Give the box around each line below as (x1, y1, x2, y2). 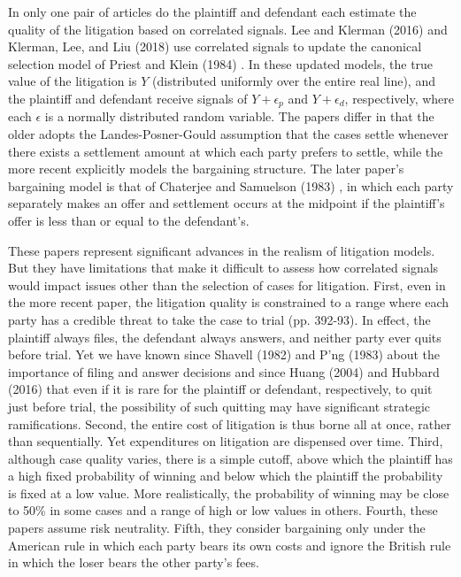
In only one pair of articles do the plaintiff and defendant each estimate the (8, 3, 417, 20)
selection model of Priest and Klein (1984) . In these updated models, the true (8, 54, 434, 73)
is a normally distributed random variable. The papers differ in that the (44, 107, 434, 126)
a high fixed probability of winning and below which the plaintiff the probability (8, 466, 443, 485)
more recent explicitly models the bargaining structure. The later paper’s (8, 159, 404, 178)
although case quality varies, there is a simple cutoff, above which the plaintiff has (8, 449, 453, 467)
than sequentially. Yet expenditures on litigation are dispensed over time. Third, (8, 432, 443, 450)
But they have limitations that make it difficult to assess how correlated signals (8, 258, 439, 277)
